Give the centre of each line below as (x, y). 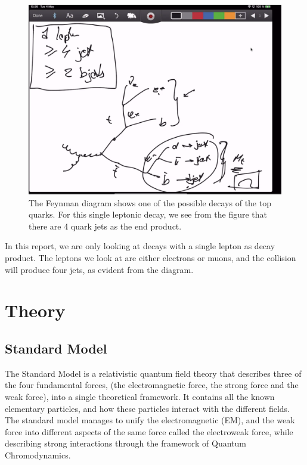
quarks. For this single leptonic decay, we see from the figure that (148, 214)
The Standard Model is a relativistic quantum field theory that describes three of (153, 373)
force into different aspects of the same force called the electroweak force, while (149, 431)
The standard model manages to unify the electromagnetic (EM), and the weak (150, 420)
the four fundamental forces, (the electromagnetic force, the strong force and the (152, 385)
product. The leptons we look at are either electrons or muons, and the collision (151, 257)
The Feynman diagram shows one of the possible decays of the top (150, 202)
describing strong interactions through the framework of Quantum (125, 443)
